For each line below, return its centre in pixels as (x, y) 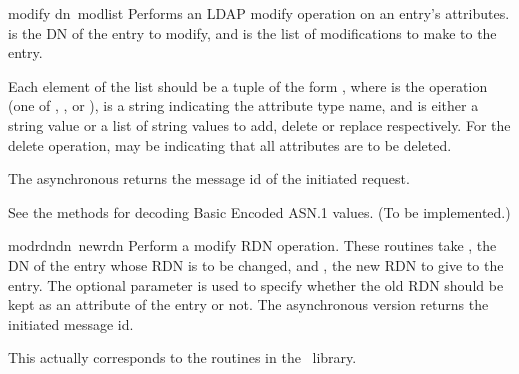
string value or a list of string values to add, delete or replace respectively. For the (259, 124)
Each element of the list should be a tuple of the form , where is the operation (248, 85)
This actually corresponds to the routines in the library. (182, 357)
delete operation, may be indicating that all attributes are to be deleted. (230, 144)
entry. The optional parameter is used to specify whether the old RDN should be (256, 284)
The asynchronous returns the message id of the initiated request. (209, 178)
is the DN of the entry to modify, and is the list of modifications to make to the (252, 32)
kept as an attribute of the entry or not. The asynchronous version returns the (248, 304)
